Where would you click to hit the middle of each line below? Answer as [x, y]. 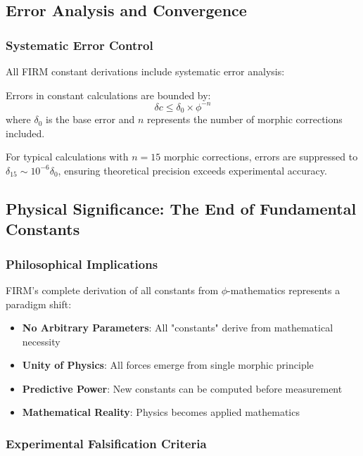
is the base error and [90, 119]
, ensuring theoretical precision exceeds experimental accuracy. [192, 170]
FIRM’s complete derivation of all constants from [112, 290]
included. [25, 133]
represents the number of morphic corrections [245, 119]
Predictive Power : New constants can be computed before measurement [182, 388]
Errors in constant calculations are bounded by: [108, 95]
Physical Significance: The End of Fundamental [181, 208]
